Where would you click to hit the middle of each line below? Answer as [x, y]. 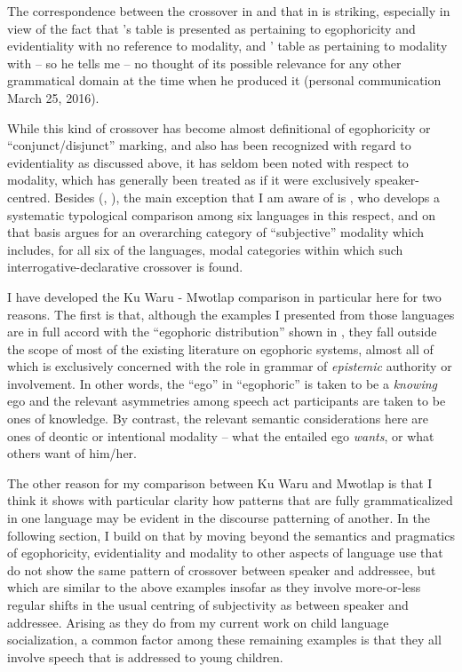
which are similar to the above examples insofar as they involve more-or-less [214, 587]
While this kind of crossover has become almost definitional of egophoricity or [219, 127]
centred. [29, 197]
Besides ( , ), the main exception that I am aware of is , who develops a [247, 197]
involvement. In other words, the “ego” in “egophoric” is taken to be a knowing [222, 383]
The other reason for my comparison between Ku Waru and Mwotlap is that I [220, 482]
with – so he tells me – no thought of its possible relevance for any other [204, 63]
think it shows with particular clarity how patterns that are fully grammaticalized [230, 500]
